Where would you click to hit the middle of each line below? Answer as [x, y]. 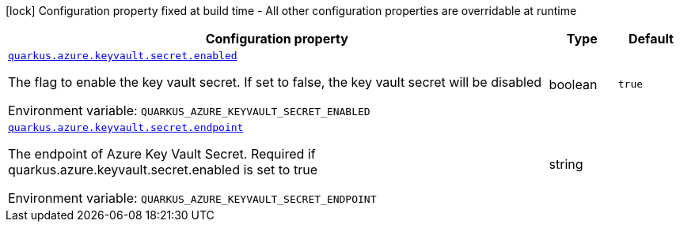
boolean [573, 84]
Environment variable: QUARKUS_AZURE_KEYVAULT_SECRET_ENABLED [189, 110]
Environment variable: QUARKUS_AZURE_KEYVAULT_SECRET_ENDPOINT [192, 198]
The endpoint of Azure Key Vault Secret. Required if [162, 154]
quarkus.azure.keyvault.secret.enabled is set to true [163, 170]
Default [651, 39]
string [566, 164]
